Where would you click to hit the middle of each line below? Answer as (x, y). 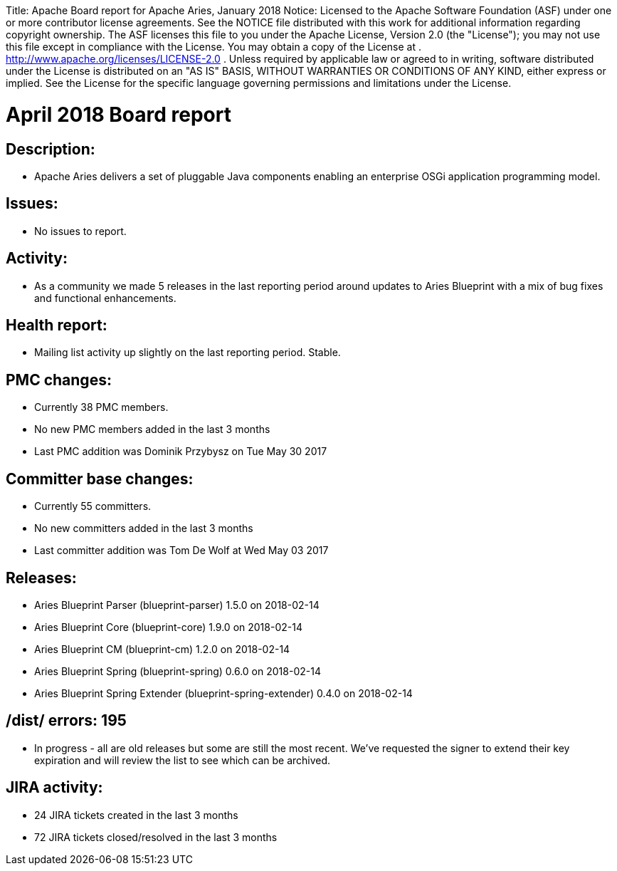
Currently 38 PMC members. (101, 407)
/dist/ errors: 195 (66, 721)
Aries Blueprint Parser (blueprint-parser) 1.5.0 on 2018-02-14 (177, 605)
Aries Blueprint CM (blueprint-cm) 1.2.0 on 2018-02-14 (162, 649)
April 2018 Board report (118, 114)
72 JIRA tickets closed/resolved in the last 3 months (156, 837)
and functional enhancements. (105, 298)
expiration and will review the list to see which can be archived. (183, 760)
